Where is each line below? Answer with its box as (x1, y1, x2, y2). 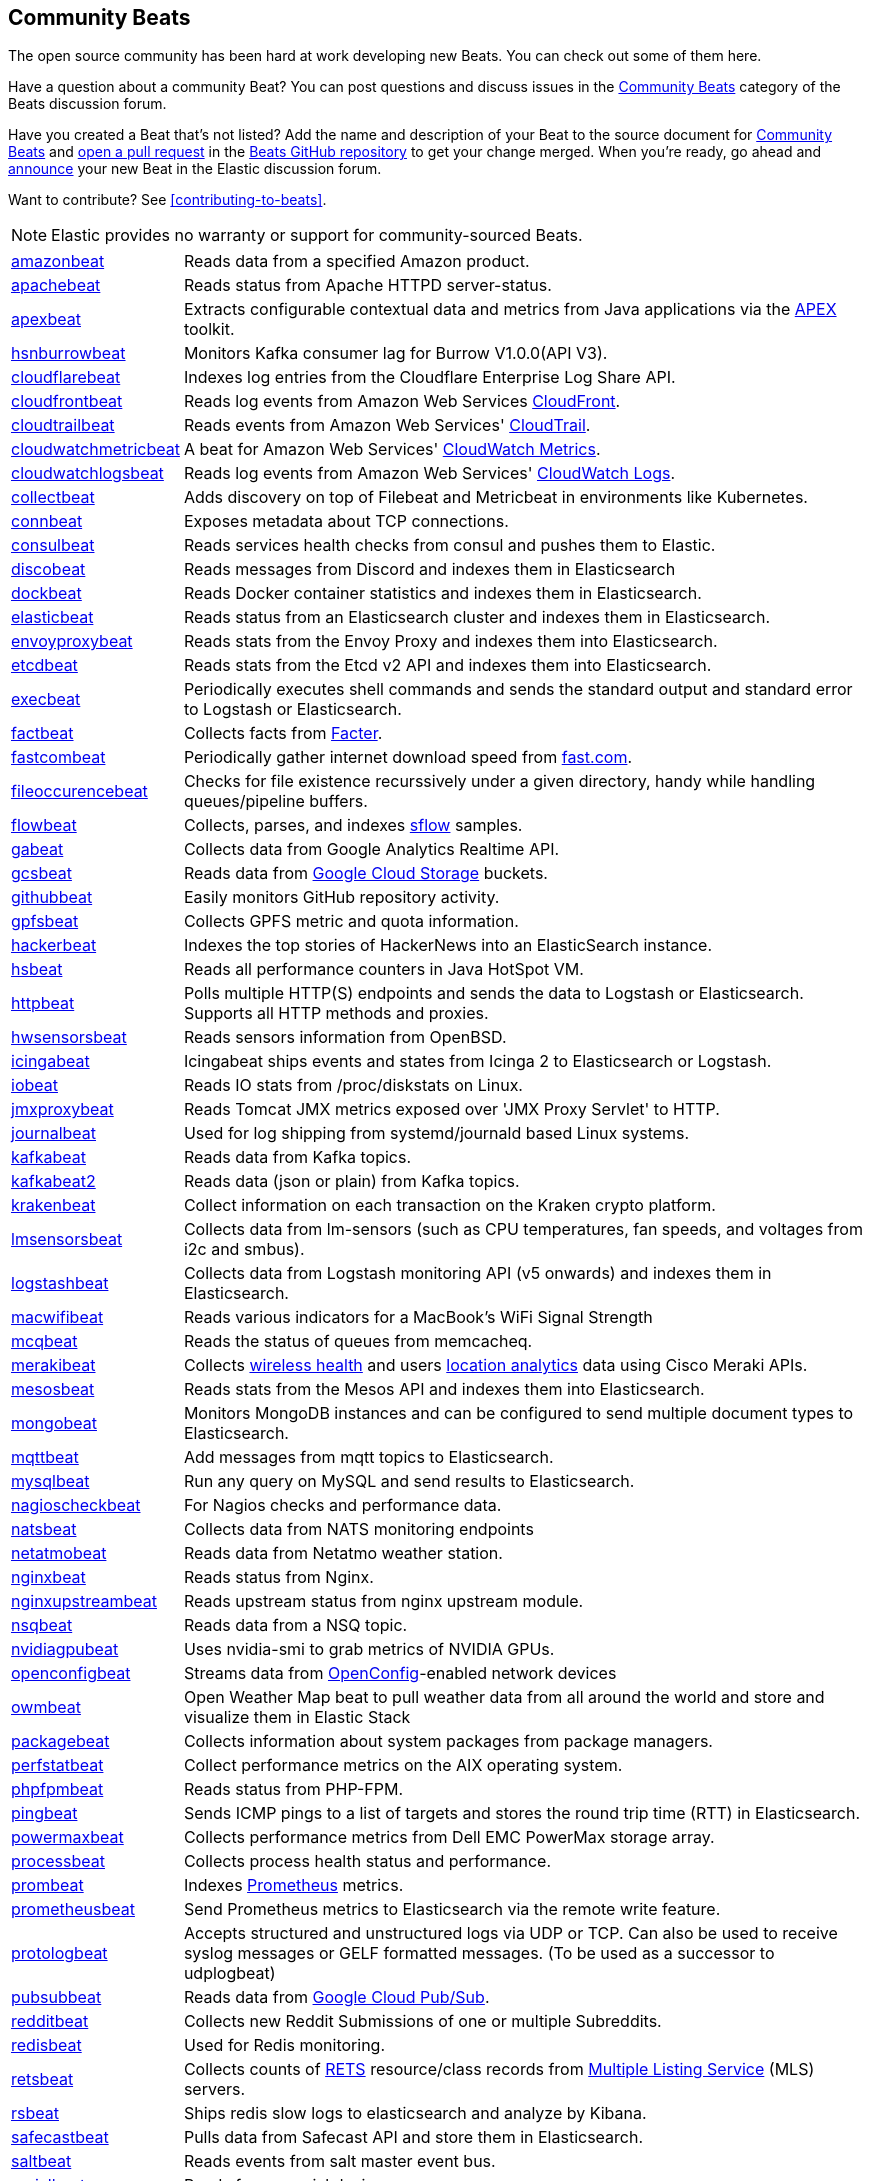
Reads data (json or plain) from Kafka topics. (183, 1171, 520, 1192)
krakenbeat (11, 1195, 96, 1216)
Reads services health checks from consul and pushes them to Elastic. (183, 535, 716, 556)
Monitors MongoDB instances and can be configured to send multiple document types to (183, 1403, 854, 1424)
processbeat (11, 1851, 106, 1872)
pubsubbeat (11, 1987, 102, 2008)
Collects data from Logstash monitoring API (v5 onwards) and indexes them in (183, 1263, 772, 1284)
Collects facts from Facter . (183, 723, 383, 744)
